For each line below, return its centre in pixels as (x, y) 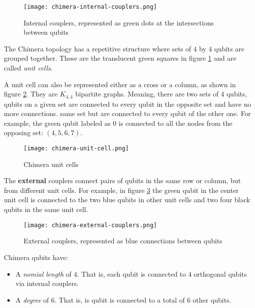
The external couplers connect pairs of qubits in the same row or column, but (122, 180)
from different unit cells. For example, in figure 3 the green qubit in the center (121, 190)
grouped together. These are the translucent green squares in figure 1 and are (120, 58)
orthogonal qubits (220, 273)
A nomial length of (43, 273)
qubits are (229, 48)
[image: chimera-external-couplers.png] (90, 225)
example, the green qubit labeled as (57, 123)
